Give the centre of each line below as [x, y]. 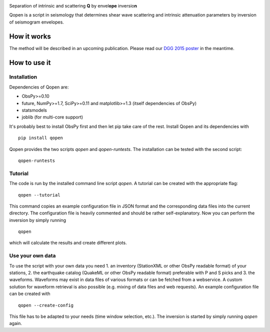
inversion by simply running [38, 220]
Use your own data [32, 256]
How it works [30, 36]
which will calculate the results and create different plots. [68, 243]
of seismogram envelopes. [37, 22]
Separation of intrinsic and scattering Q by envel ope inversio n [73, 6]
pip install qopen [41, 138]
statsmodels [34, 110]
